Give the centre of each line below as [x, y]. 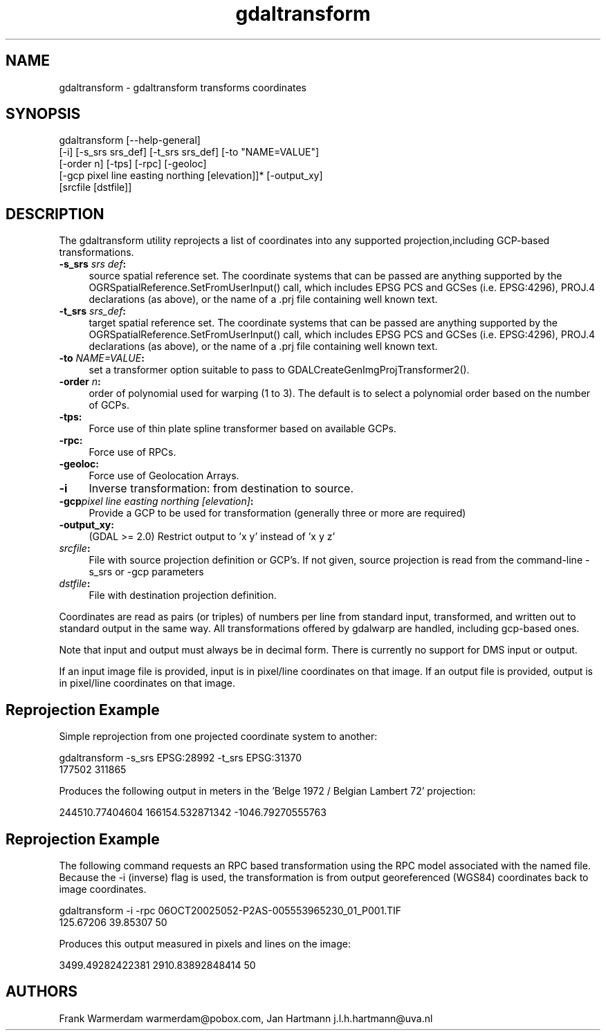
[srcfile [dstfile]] [95, 187]
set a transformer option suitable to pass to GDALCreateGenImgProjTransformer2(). [279, 370]
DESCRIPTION [55, 214]
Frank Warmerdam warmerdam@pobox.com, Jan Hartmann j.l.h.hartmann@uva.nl [246, 1018]
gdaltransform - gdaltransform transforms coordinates [183, 87]
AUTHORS [42, 992]
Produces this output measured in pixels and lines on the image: [205, 943]
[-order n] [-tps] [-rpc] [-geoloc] [133, 164]
